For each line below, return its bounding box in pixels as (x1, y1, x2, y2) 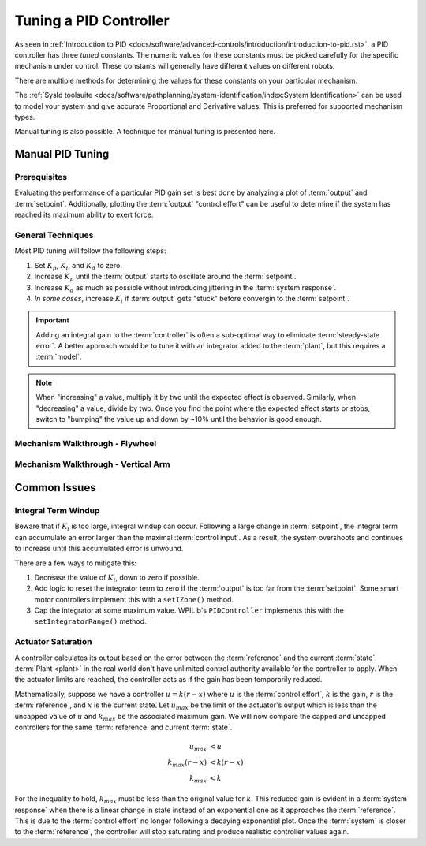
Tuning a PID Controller (14, 12, 170, 29)
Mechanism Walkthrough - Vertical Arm (14, 459, 170, 470)
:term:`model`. (35, 352, 82, 362)
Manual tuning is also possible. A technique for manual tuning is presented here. (14, 127, 276, 136)
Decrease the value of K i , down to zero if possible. (34, 572, 200, 583)
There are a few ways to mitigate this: (14, 558, 137, 568)
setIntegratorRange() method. (34, 617, 147, 626)
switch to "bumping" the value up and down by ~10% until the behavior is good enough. (35, 415, 323, 424)
